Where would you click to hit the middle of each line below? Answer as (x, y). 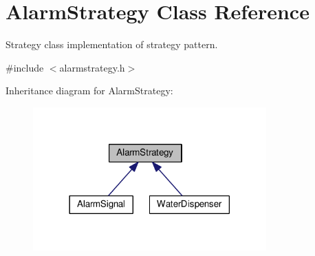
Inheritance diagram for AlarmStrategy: (89, 90)
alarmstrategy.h (92, 67)
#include (25, 67)
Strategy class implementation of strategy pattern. (112, 44)
